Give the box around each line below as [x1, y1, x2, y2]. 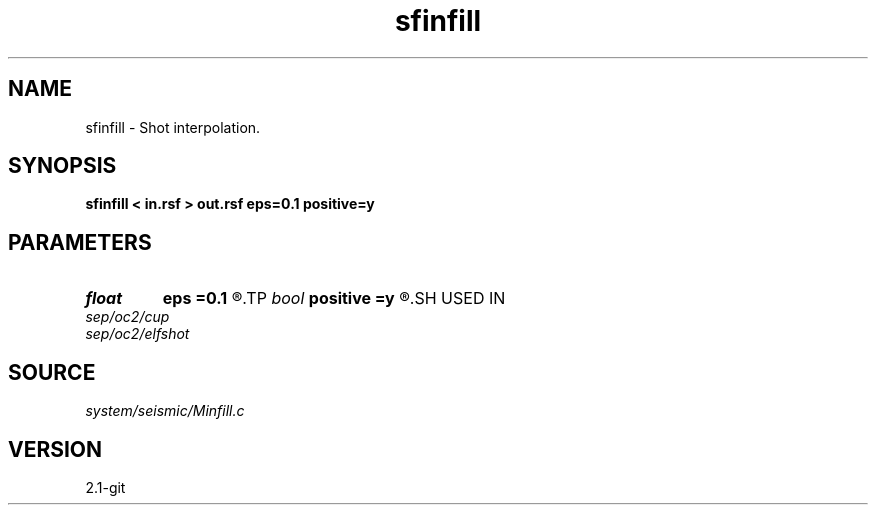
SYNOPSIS [8, 153, 117, 179]
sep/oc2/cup [85, 308, 170, 326]
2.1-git [85, 478, 126, 496]
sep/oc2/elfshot [85, 325, 190, 343]
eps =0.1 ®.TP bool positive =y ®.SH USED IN [162, 288, 506, 309]
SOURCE [8, 359, 96, 385]
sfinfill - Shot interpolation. [85, 118, 261, 136]
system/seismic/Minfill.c [85, 402, 245, 420]
